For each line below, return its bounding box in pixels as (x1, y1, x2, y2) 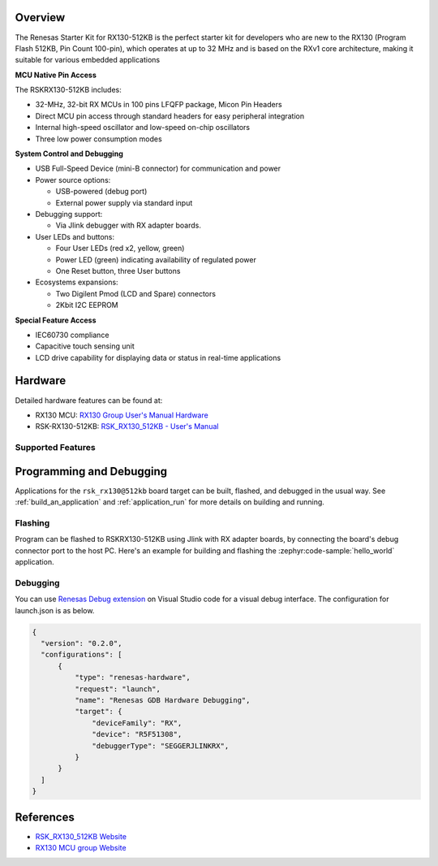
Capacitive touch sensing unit (35, 341, 135, 351)
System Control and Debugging (15, 149, 123, 158)
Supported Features (15, 442, 97, 453)
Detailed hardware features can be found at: (15, 395, 163, 405)
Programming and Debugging (15, 464, 168, 478)
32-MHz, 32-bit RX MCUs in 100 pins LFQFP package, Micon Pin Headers (35, 100, 283, 110)
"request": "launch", (74, 684, 161, 694)
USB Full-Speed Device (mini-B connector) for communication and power (35, 163, 281, 174)
